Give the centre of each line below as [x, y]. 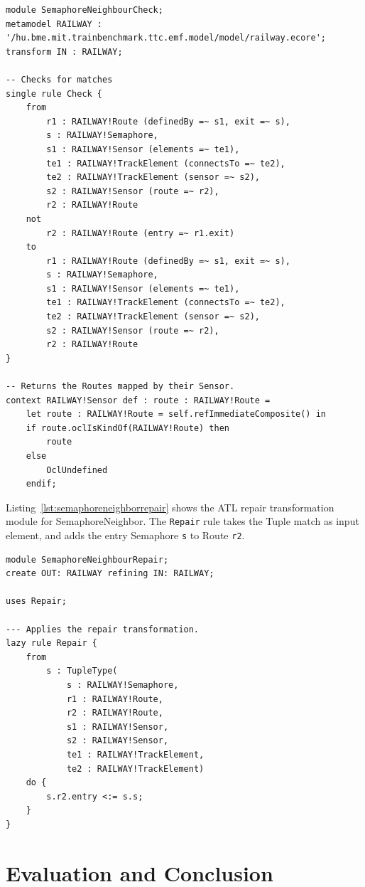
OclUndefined [77, 470]
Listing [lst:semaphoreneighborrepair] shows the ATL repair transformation [170, 507]
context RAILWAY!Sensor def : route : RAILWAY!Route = [138, 400]
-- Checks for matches [59, 79]
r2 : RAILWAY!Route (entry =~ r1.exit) [141, 233]
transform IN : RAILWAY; [64, 52]
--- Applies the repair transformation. [103, 629]
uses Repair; [36, 601]
